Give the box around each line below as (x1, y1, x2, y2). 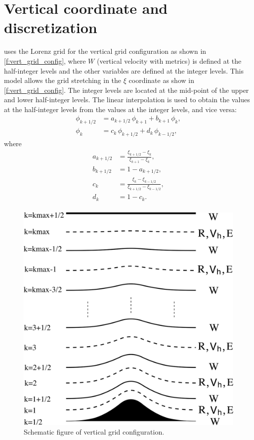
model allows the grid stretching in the (4, 75, 122, 85)
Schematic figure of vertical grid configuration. (24, 427, 165, 437)
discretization (4, 17, 97, 38)
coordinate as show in (128, 75, 194, 85)
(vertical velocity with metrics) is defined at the (96, 55, 242, 66)
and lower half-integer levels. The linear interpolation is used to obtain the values (4, 94, 250, 105)
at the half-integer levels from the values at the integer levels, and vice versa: (4, 104, 237, 114)
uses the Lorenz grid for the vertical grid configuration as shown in (4, 46, 207, 56)
